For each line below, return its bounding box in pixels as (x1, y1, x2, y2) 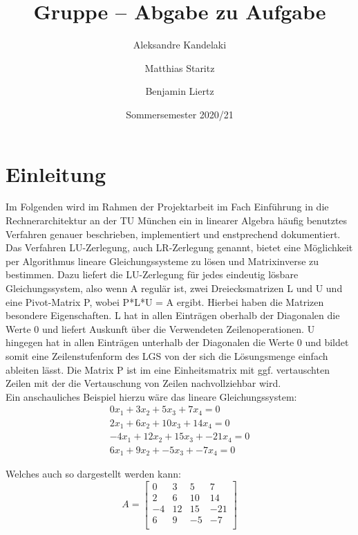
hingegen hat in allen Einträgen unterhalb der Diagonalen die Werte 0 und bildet (6, 335, 349, 350)
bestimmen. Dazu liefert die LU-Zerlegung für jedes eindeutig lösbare (6, 267, 299, 282)
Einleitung (6, 159, 106, 188)
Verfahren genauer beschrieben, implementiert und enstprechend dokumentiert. (6, 226, 341, 241)
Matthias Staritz (144, 60, 215, 75)
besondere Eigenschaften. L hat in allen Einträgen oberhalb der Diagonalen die (6, 308, 340, 323)
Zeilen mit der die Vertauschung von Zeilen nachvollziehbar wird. (6, 376, 281, 390)
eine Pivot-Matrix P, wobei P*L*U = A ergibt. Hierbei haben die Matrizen (6, 294, 324, 309)
